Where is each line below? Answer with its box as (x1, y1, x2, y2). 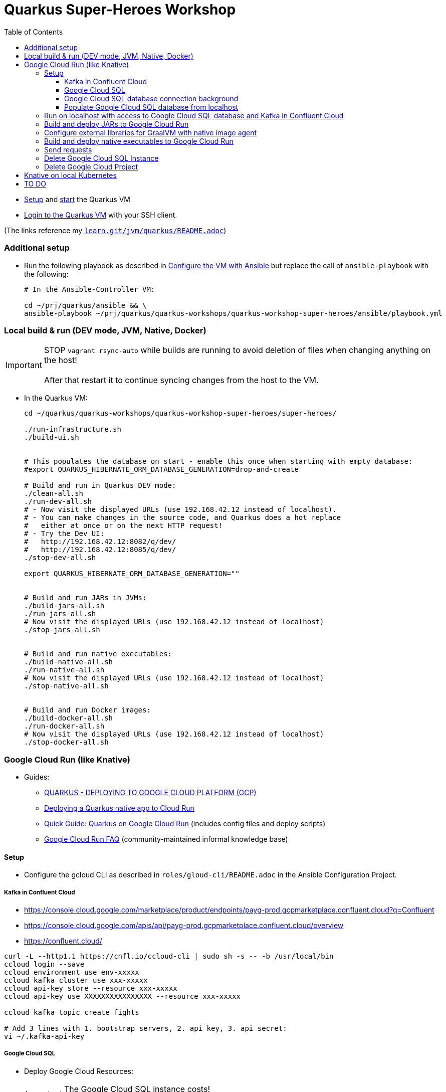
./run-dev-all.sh (24, 497, 92, 506)
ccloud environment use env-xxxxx (4, 968, 139, 976)
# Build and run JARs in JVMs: (24, 594, 147, 602)
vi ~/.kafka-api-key (4, 1032, 85, 1040)
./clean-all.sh (24, 489, 84, 498)
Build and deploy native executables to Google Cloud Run (44, 136, 234, 145)
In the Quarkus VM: (24, 394, 88, 403)
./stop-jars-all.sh (24, 626, 100, 634)
